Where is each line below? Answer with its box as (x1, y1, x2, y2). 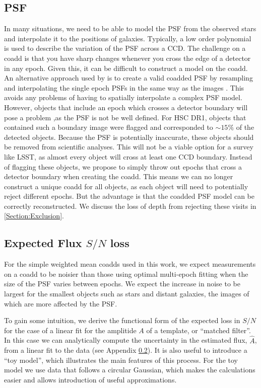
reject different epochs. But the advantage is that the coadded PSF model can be (4, 191, 255, 201)
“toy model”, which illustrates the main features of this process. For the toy (4, 354, 238, 365)
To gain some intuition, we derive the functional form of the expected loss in (4, 315, 240, 326)
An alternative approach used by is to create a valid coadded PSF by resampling (4, 72, 253, 83)
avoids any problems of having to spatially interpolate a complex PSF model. (4, 92, 242, 103)
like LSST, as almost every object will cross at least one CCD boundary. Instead (4, 151, 252, 162)
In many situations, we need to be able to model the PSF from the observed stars (4, 23, 256, 34)
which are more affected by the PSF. (4, 298, 117, 308)
